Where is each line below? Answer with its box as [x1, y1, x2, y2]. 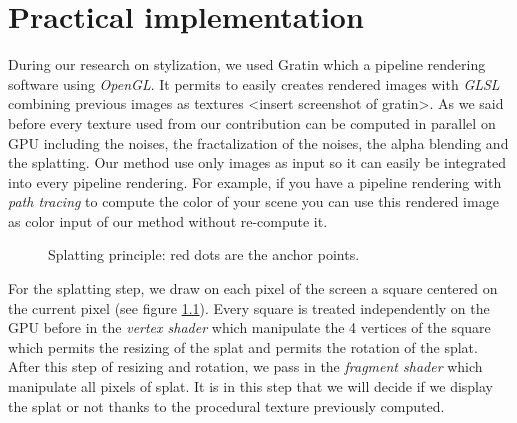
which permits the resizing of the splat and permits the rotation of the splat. [8, 336, 478, 357]
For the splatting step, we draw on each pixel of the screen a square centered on [8, 278, 498, 299]
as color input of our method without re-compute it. [8, 210, 328, 231]
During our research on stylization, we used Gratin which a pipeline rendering [8, 54, 486, 75]
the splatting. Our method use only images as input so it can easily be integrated [8, 152, 506, 173]
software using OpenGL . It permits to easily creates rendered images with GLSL [8, 73, 500, 94]
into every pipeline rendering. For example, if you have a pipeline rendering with [8, 171, 502, 192]
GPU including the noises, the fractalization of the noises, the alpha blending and [8, 132, 509, 153]
